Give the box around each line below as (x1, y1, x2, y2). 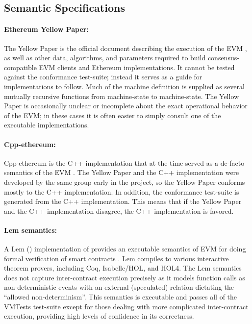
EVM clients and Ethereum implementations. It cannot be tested (39, 62, 235, 72)
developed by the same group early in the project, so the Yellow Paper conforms (4, 176, 245, 187)
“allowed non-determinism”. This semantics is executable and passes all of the (4, 292, 237, 302)
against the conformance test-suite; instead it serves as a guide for (4, 72, 202, 82)
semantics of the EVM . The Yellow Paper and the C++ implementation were (4, 167, 239, 177)
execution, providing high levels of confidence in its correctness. (4, 311, 194, 321)
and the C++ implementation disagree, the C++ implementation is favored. (4, 205, 234, 216)
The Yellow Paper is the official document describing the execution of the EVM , (4, 43, 247, 53)
